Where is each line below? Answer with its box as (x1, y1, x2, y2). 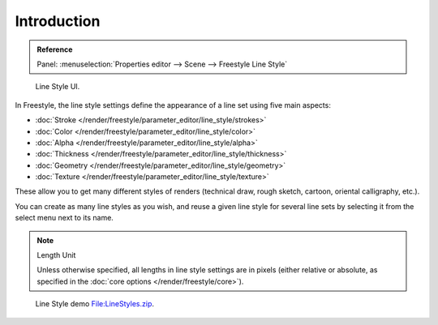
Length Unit (36, 250, 76, 260)
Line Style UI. (35, 82, 80, 92)
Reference (36, 45, 73, 54)
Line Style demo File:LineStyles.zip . (35, 299, 154, 309)
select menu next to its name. (15, 213, 114, 223)
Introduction (15, 12, 101, 30)
